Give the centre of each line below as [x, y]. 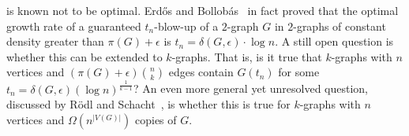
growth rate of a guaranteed [74, 26]
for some [299, 72]
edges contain [201, 72]
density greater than [55, 41]
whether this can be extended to [84, 56]
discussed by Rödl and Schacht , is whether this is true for [148, 104]
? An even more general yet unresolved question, [251, 88]
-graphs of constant [340, 26]
